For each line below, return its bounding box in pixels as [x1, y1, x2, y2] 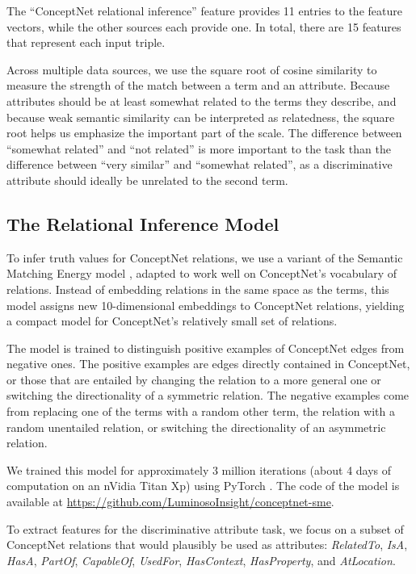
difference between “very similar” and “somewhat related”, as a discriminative [6, 156, 393, 173]
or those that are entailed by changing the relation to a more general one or [6, 371, 381, 388]
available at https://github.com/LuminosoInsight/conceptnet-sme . [6, 493, 334, 510]
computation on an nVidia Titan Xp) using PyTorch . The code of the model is [6, 477, 400, 494]
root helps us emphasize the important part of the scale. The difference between [6, 124, 402, 141]
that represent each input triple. [6, 34, 166, 51]
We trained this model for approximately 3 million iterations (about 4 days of [6, 461, 392, 478]
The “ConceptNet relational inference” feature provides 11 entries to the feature [6, 2, 402, 19]
